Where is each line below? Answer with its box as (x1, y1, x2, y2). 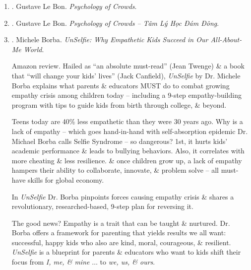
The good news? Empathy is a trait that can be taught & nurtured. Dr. (11, 217, 230, 228)
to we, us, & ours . (100, 257, 155, 267)
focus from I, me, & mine (11, 257, 90, 267)
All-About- (210, 34, 242, 45)
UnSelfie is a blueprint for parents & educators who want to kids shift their (11, 247, 241, 257)
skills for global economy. (28, 174, 104, 185)
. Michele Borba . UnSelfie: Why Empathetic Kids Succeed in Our (11, 34, 208, 45)
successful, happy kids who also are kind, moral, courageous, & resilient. (11, 237, 231, 247)
